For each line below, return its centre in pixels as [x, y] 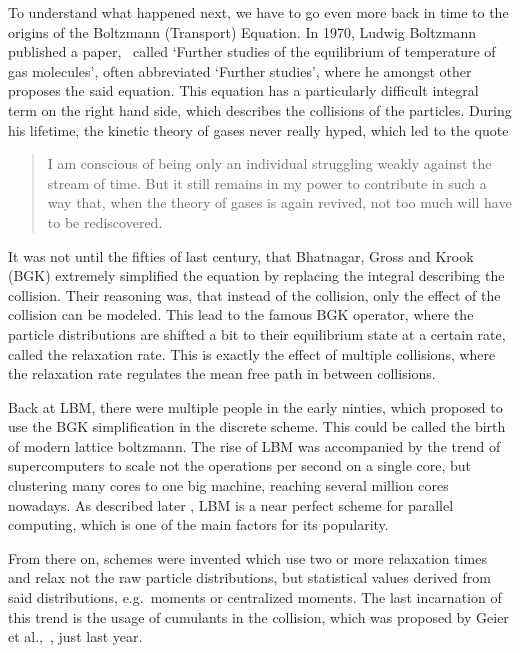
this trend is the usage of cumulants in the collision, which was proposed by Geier [258, 616]
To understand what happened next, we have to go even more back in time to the [258, 12]
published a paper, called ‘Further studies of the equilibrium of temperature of [252, 51]
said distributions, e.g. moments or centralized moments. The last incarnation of [255, 597]
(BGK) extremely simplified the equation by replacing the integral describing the [256, 275]
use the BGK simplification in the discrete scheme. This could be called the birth [257, 426]
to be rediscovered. [105, 221]
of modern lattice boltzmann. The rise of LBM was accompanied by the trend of [254, 445]
